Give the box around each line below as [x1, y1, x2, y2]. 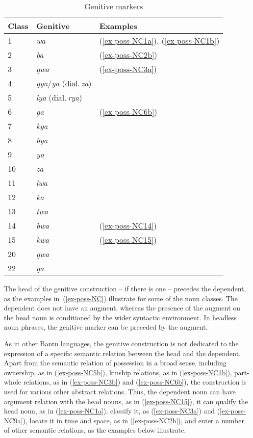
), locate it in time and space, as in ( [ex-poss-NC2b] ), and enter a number [23, 415, 244, 425]
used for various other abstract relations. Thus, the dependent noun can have [4, 386, 236, 396]
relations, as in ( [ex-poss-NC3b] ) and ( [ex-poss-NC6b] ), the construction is [23, 377, 247, 387]
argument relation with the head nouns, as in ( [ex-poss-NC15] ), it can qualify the [4, 396, 248, 406]
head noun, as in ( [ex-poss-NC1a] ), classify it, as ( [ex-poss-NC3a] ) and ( [4, 406, 220, 416]
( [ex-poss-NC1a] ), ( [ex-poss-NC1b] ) [99, 35, 220, 46]
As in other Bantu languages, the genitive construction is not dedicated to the [4, 338, 239, 348]
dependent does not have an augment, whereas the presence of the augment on [4, 303, 241, 313]
